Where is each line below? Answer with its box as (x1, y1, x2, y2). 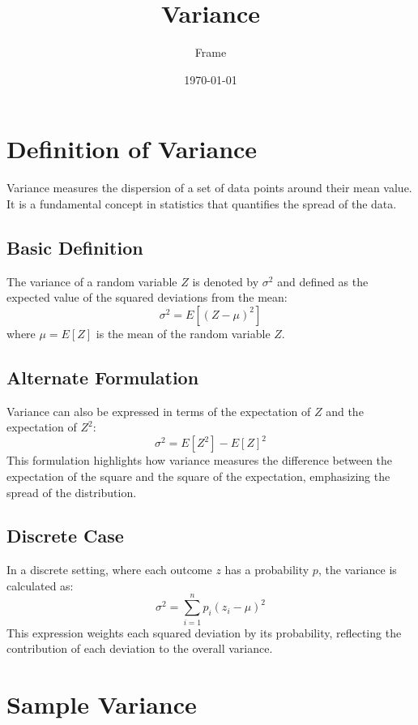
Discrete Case (6, 523, 124, 548)
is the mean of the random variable (96, 324, 271, 341)
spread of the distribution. (6, 483, 137, 500)
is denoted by (192, 272, 259, 290)
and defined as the (277, 272, 369, 290)
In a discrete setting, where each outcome (6, 561, 212, 578)
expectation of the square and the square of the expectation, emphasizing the (6, 467, 390, 484)
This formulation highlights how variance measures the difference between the (6, 452, 393, 469)
